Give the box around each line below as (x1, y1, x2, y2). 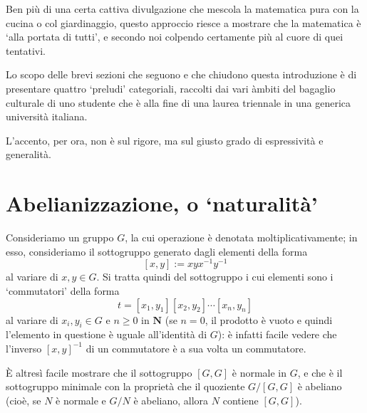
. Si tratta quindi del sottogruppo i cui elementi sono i (96, 269, 334, 284)
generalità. (6, 147, 51, 162)
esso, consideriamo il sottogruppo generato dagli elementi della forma (6, 244, 308, 258)
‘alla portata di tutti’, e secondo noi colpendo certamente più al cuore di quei (6, 29, 343, 44)
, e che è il (297, 365, 343, 380)
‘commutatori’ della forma (6, 283, 120, 298)
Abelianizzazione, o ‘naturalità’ (6, 189, 318, 218)
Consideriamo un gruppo (6, 230, 114, 245)
